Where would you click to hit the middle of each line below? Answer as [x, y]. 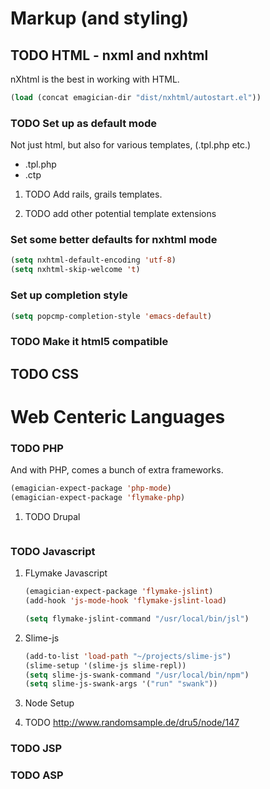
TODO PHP [37, 448]
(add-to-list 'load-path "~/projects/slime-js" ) [128, 656]
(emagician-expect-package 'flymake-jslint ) [119, 592]
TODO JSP [36, 749]
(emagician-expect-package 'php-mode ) [91, 488]
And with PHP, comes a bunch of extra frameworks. [117, 470]
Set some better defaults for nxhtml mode [114, 240]
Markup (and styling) [99, 18]
